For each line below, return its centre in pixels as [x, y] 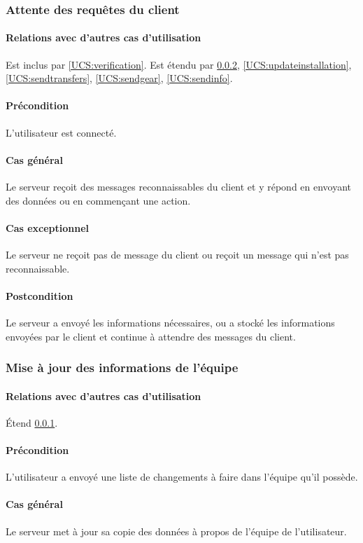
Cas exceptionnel [48, 227]
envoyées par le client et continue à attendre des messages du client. [151, 336]
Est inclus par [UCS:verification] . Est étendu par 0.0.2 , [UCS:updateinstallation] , [179, 64]
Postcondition [40, 295]
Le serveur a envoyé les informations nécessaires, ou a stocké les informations [170, 322]
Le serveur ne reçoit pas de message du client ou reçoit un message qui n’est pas [177, 254]
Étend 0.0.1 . [32, 422]
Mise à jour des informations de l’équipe [122, 367]
